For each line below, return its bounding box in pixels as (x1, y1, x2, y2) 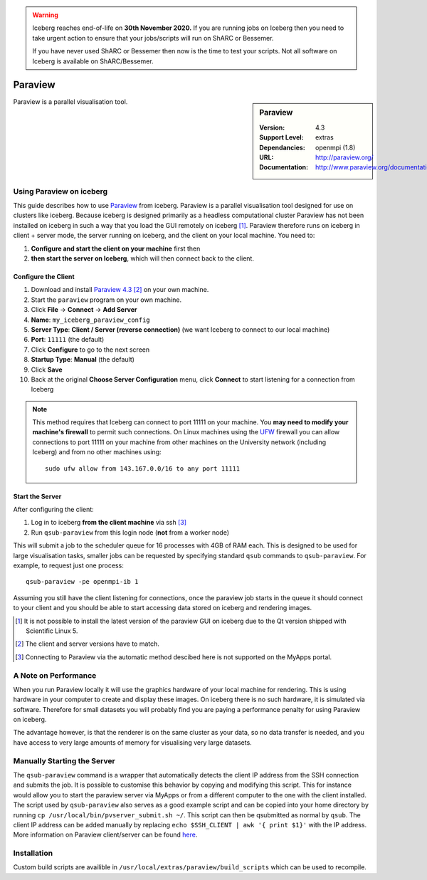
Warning (32, 11, 58, 19)
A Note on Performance (13, 670, 97, 680)
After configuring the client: (13, 506, 94, 514)
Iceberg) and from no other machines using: (32, 448, 162, 456)
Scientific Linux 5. (26, 627, 78, 635)
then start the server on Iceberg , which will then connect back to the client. (31, 254, 254, 263)
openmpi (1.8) (315, 143, 356, 152)
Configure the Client (13, 273, 75, 281)
